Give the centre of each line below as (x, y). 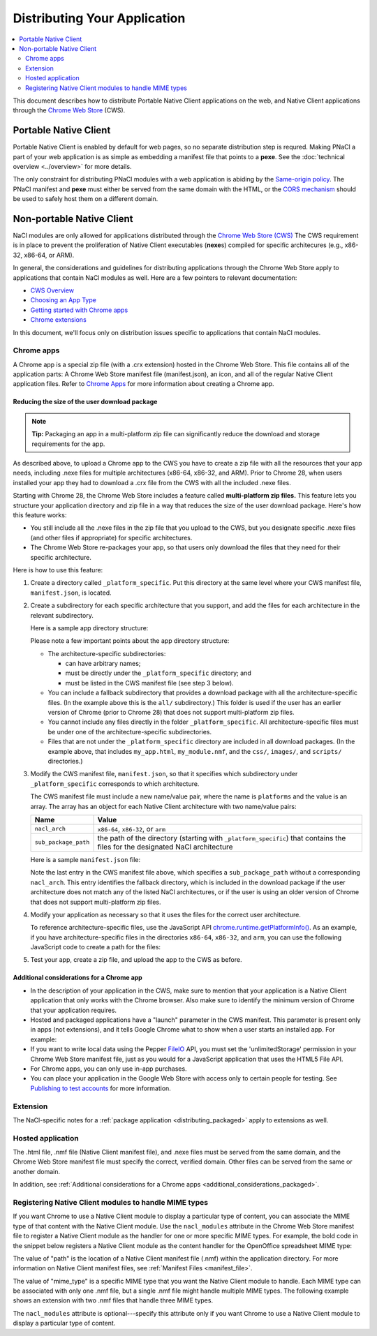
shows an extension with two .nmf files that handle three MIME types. (113, 1300)
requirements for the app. (68, 444)
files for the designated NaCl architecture (165, 847)
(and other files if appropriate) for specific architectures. (111, 537)
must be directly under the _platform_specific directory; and (158, 673)
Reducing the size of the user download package (85, 402)
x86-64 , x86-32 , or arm (132, 829)
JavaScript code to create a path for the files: (95, 947)
